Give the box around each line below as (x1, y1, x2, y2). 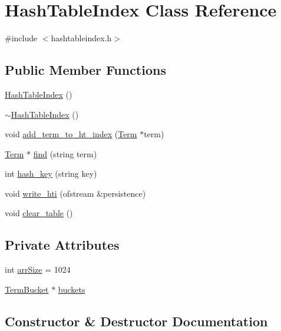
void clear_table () (5, 207, 73, 219)
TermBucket (5, 283, 49, 295)
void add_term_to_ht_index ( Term (5, 128, 137, 140)
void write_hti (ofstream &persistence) (5, 187, 146, 199)
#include (5, 32, 38, 44)
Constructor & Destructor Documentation (5, 312, 268, 330)
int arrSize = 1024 (5, 263, 71, 276)
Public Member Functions (5, 61, 166, 79)
